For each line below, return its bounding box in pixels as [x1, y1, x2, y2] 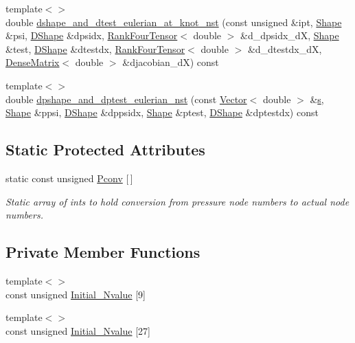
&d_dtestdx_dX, [247, 41, 322, 56]
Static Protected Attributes [5, 139, 205, 160]
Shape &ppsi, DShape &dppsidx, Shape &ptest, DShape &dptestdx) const [5, 105, 319, 120]
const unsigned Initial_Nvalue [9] [5, 287, 146, 301]
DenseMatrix [5, 55, 60, 69]
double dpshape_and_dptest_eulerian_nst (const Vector [5, 91, 247, 106]
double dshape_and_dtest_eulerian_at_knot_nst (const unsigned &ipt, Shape [5, 14, 342, 29]
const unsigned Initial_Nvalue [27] [5, 323, 150, 338]
